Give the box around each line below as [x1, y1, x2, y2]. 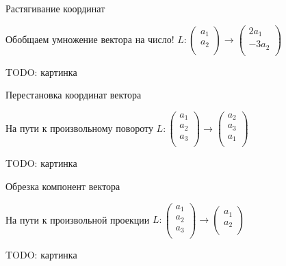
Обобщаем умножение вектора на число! [5, 31, 174, 46]
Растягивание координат [5, 1, 105, 15]
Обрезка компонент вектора [5, 179, 120, 193]
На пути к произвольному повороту [5, 120, 153, 135]
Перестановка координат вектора [5, 88, 142, 102]
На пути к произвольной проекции [5, 212, 150, 226]
